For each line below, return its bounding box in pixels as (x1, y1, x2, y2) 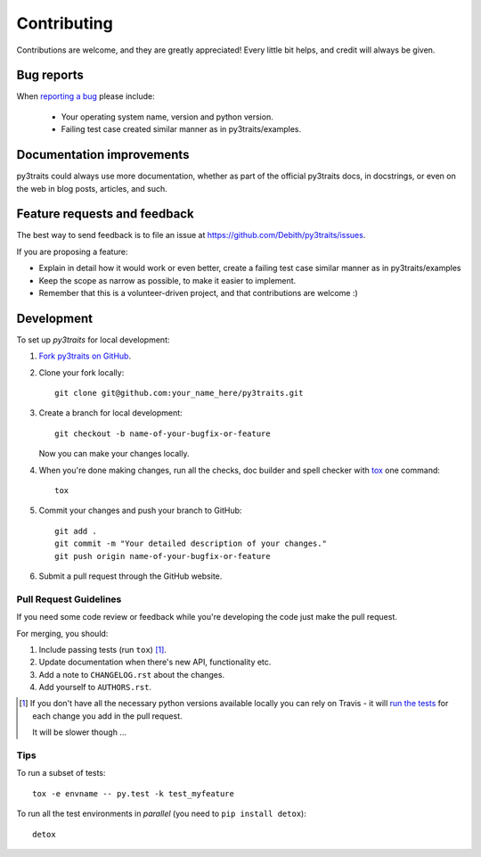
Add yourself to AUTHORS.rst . (38, 682, 151, 693)
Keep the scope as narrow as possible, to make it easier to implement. (38, 275, 297, 285)
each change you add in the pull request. (32, 710, 183, 721)
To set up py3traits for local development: (16, 334, 170, 345)
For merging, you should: (16, 628, 109, 639)
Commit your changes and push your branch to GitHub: (38, 505, 242, 516)
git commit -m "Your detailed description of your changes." (54, 539, 327, 548)
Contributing (16, 13, 113, 33)
